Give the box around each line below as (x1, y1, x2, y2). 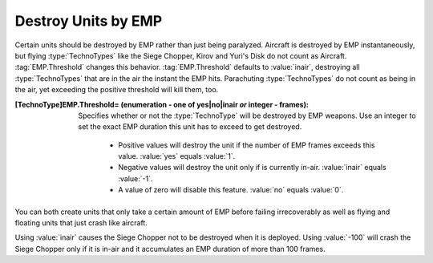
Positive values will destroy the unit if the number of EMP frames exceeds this (118, 140, 375, 150)
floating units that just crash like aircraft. (14, 218, 148, 228)
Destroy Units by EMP (14, 12, 163, 30)
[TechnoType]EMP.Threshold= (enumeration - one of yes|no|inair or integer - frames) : (14, 99, 309, 109)
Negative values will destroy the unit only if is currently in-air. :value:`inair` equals (118, 163, 386, 172)
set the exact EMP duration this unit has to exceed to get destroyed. (78, 122, 302, 131)
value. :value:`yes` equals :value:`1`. (118, 152, 236, 161)
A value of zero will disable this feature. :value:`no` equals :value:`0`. (118, 185, 344, 195)
